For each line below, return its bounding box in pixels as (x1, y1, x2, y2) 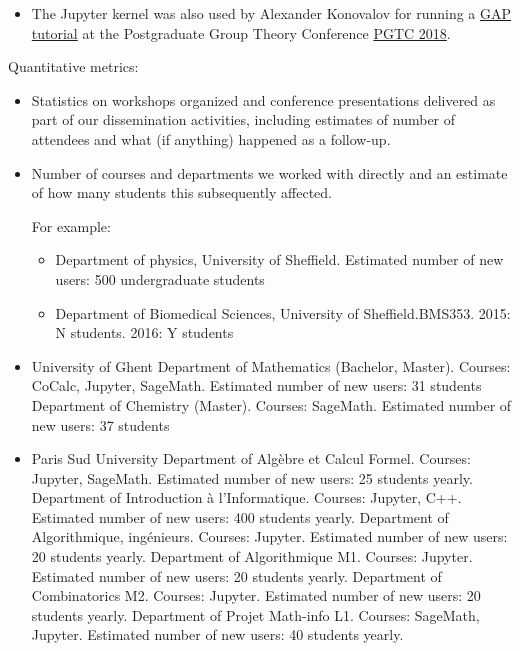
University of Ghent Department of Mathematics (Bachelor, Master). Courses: (31, 355, 511, 376)
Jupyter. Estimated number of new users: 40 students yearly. (31, 624, 404, 645)
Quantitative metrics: (8, 56, 139, 77)
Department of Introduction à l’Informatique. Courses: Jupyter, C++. (31, 487, 462, 508)
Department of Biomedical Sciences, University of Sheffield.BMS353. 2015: (55, 302, 511, 323)
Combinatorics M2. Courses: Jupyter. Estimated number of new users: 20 (31, 585, 481, 606)
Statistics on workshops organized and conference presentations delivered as (31, 89, 496, 110)
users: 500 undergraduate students (55, 268, 265, 289)
